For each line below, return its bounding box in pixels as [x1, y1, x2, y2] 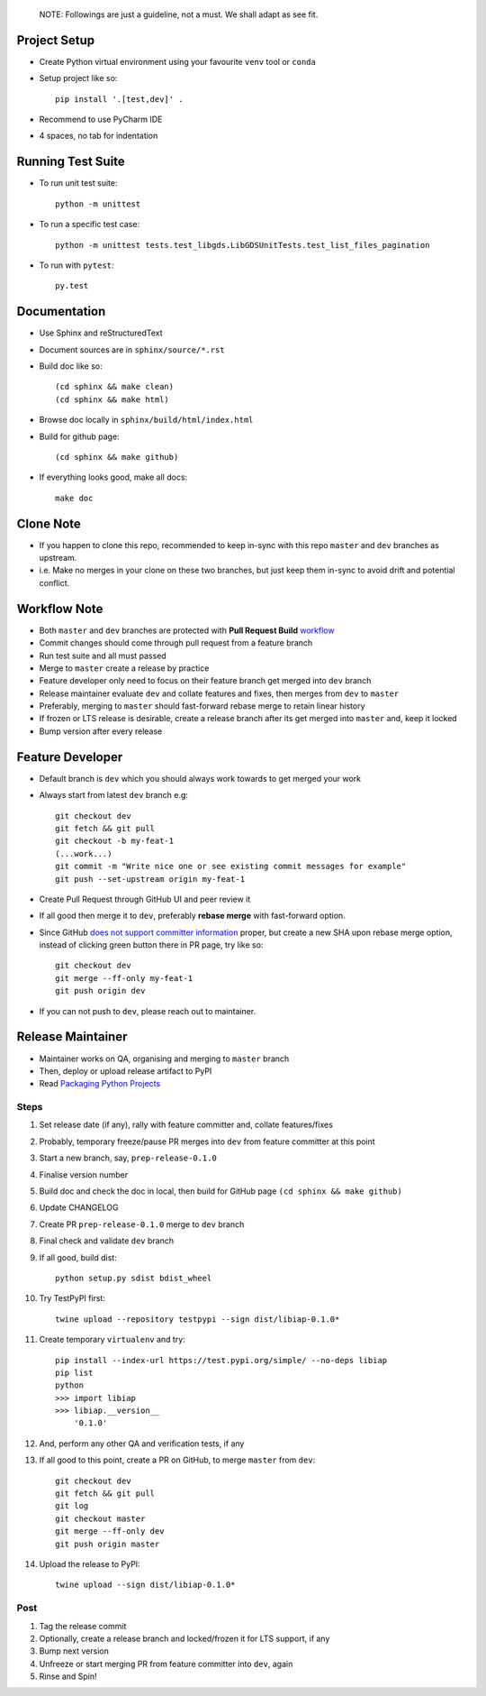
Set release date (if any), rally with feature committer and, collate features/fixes [39, 1119, 333, 1131]
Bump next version [39, 1646, 110, 1656]
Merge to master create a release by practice [39, 663, 210, 674]
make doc [55, 492, 94, 503]
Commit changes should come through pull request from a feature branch [39, 637, 313, 648]
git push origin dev [55, 986, 146, 996]
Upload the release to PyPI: [39, 1559, 140, 1569]
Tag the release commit [39, 1620, 127, 1631]
